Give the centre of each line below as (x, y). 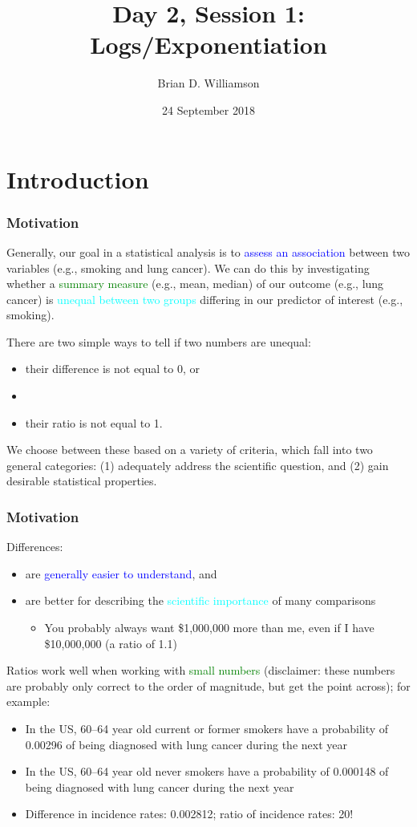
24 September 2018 (208, 109)
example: (28, 701)
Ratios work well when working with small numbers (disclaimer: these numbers (201, 670)
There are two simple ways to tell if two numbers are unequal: (159, 341)
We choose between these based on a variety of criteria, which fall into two (190, 450)
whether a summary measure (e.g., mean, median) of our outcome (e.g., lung (195, 284)
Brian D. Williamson (208, 83)
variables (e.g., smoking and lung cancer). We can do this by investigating (188, 268)
